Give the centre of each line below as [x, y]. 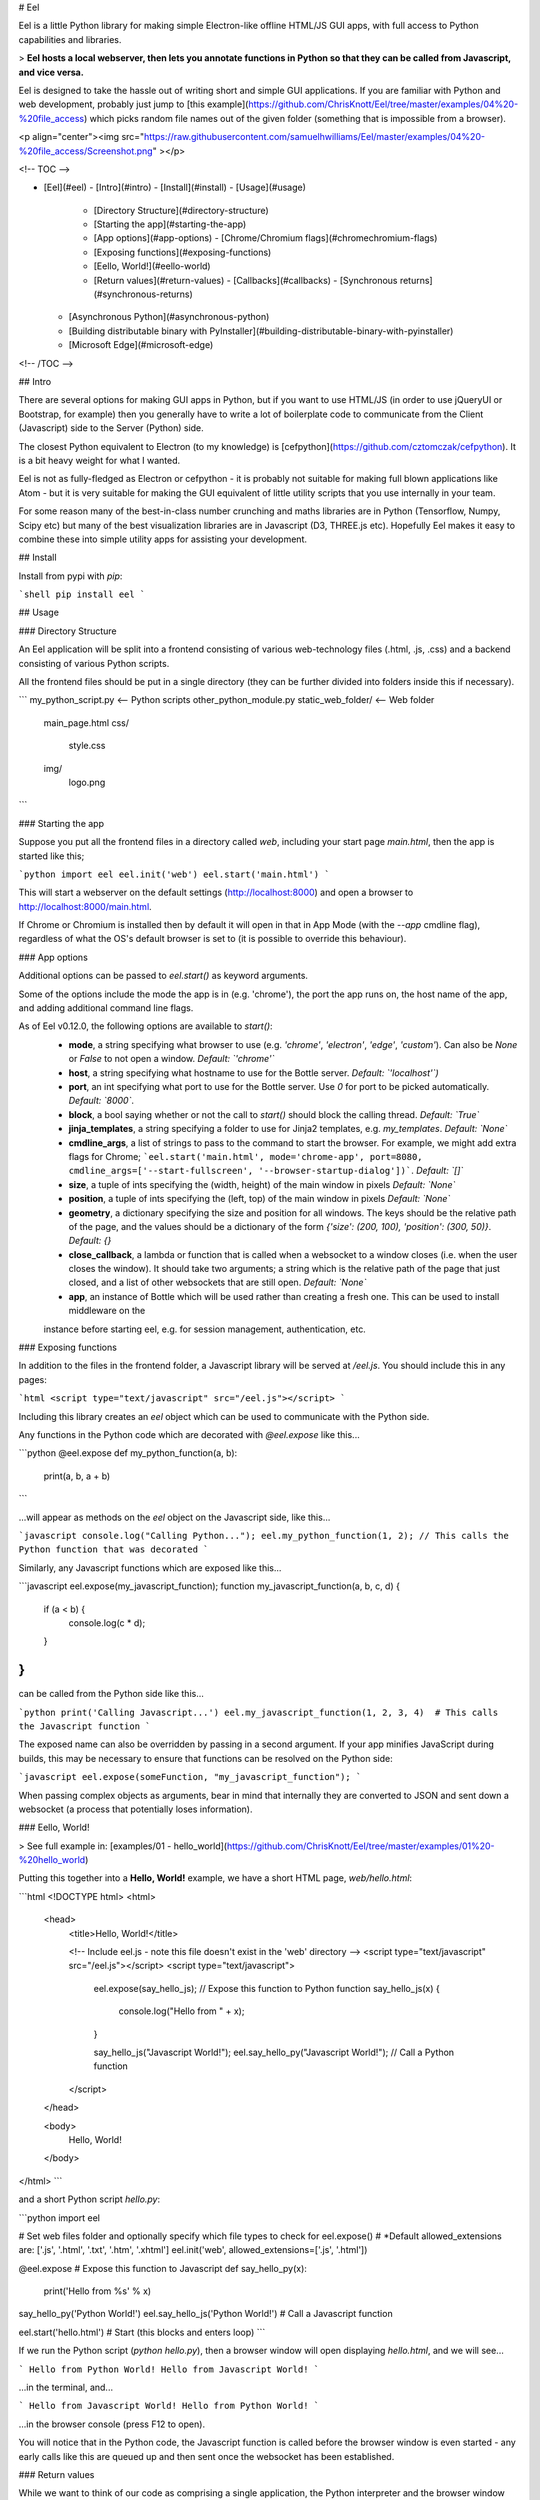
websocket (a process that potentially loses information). [136, 1809]
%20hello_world [52, 1860]
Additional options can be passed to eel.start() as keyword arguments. [163, 976]
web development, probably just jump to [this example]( [133, 104]
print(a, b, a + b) [77, 1476]
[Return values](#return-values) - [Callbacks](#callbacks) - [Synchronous [245, 280]
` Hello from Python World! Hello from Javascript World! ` [169, 2369]
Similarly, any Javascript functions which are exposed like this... [150, 1567]
